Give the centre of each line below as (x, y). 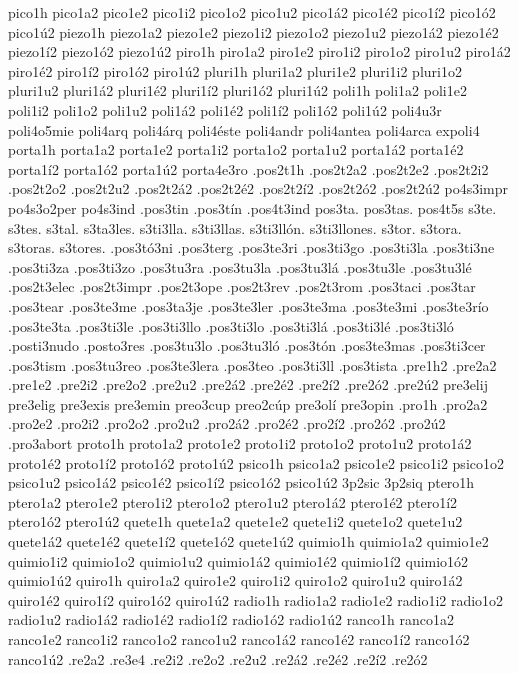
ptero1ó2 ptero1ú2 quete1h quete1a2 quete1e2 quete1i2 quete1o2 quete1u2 (235, 521)
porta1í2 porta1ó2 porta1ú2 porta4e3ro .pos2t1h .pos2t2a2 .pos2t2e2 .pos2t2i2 (248, 168)
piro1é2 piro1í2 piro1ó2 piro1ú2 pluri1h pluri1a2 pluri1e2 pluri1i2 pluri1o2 (235, 70)
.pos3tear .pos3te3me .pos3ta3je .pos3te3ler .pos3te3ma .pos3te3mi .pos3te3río (248, 305)
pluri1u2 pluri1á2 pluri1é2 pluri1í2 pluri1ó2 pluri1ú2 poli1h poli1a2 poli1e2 (237, 90)
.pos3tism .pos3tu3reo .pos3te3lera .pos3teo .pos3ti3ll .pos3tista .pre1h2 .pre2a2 (252, 364)
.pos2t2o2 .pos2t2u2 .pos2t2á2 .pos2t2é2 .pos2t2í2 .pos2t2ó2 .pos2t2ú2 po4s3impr (258, 188)
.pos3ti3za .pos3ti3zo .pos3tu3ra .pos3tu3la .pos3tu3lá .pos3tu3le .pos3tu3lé (240, 266)
